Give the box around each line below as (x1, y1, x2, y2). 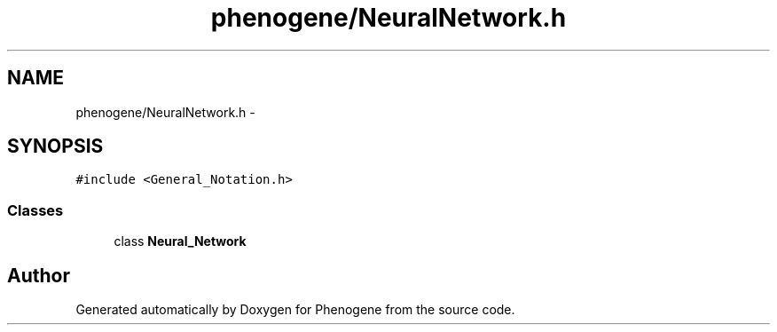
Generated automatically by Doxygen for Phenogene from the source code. (75, 302, 515, 318)
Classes (7, 201, 64, 219)
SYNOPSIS (7, 135, 104, 158)
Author (7, 264, 70, 287)
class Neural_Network (114, 233, 247, 249)
